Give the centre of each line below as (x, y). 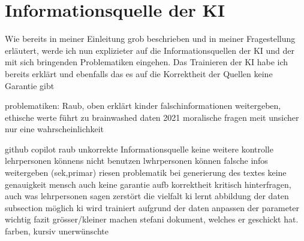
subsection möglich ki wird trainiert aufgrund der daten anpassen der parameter (152, 207)
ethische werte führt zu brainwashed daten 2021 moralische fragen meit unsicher (152, 117)
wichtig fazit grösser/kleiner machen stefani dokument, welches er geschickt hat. (152, 219)
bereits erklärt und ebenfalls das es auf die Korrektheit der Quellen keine (139, 73)
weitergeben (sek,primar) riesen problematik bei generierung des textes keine (146, 173)
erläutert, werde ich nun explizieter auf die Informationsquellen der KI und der (150, 50)
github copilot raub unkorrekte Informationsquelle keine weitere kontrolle (139, 149)
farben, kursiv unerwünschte (57, 231)
